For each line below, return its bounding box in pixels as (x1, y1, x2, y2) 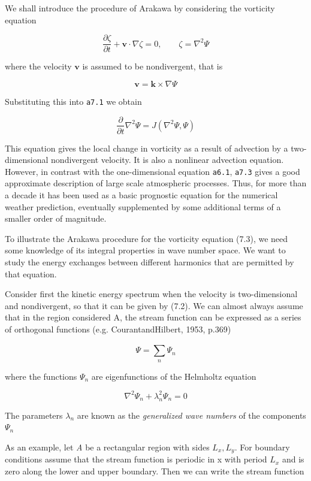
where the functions (5, 370, 77, 382)
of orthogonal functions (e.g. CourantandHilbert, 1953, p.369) (5, 322, 231, 335)
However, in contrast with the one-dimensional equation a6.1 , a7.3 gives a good (5, 165, 300, 177)
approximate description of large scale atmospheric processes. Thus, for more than (5, 177, 307, 189)
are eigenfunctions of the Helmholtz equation (91, 370, 256, 382)
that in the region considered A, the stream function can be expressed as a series (5, 311, 301, 323)
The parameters (5, 409, 63, 421)
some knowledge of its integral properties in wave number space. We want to (5, 244, 286, 256)
